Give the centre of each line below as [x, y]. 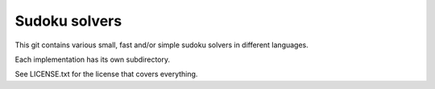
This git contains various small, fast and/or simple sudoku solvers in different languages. [162, 45]
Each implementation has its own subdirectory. [93, 59]
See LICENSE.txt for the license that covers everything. [106, 74]
